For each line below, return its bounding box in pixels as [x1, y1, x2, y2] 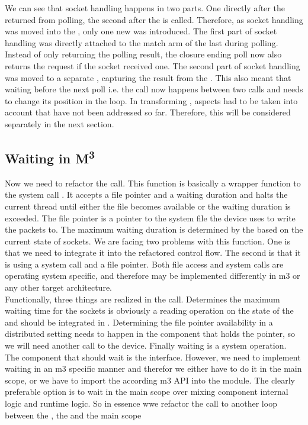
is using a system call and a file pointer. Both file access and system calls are [5, 257, 284, 270]
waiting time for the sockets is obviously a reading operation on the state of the [5, 304, 294, 317]
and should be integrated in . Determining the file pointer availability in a [5, 315, 273, 328]
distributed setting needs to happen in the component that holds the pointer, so [5, 327, 296, 340]
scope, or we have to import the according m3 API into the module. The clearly [5, 374, 295, 386]
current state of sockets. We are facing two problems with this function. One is [5, 234, 291, 247]
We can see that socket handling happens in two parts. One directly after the [5, 2, 285, 14]
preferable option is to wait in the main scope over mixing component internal [5, 385, 288, 398]
